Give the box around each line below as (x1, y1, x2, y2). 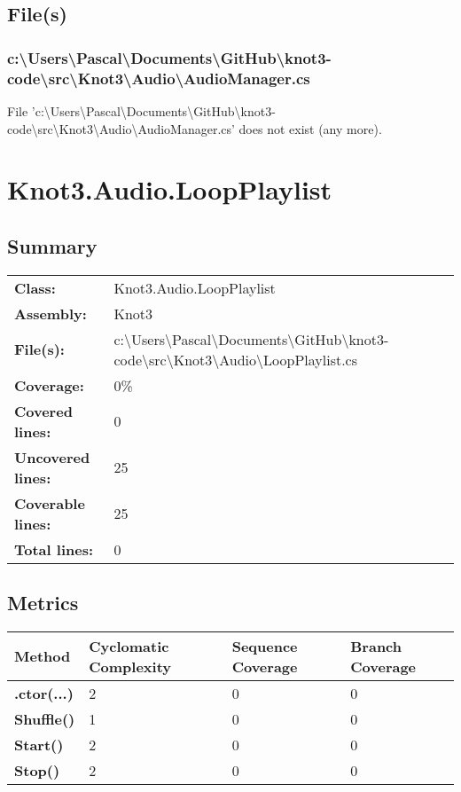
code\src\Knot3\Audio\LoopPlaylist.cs (113, 349, 358, 370)
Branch (350, 635, 402, 656)
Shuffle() (14, 708, 75, 729)
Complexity (89, 655, 171, 677)
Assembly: (14, 302, 87, 324)
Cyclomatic (89, 635, 169, 656)
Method (14, 646, 71, 667)
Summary (7, 231, 98, 259)
